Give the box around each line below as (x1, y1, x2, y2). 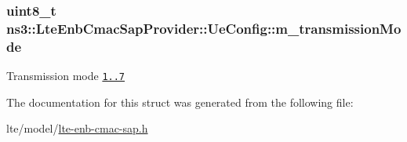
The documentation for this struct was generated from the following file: (6, 93, 354, 110)
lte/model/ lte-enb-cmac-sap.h (6, 120, 148, 137)
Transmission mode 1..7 (6, 67, 125, 84)
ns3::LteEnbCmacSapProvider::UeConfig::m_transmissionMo (6, 18, 402, 38)
